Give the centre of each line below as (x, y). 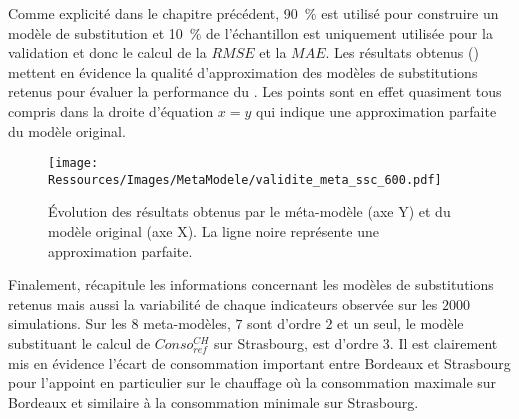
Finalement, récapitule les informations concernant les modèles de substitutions (251, 284)
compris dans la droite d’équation (111, 110)
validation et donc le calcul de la (107, 52)
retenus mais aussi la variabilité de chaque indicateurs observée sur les (223, 303)
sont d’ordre (284, 323)
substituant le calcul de (79, 343)
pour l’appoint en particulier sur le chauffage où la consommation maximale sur (252, 382)
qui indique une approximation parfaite (376, 110)
